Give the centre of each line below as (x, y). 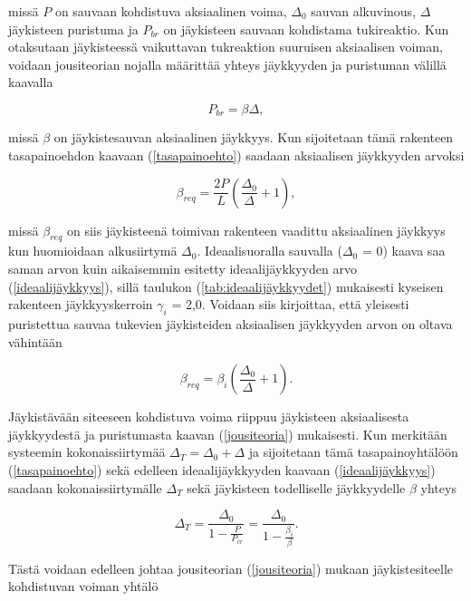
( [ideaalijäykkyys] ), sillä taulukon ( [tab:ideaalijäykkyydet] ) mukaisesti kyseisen (226, 286)
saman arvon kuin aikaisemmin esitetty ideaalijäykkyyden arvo (183, 268)
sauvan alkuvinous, (364, 11)
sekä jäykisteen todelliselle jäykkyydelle (296, 487)
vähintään (35, 341)
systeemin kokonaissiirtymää (87, 452)
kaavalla (31, 82)
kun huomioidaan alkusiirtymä (93, 251)
